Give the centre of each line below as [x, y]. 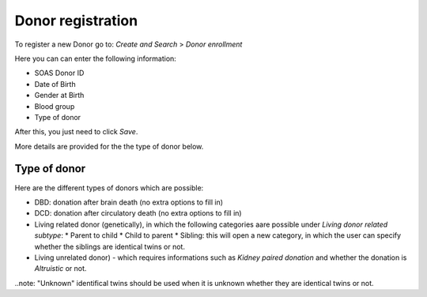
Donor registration [76, 21]
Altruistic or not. [60, 269]
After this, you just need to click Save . [76, 132]
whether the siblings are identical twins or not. [110, 246]
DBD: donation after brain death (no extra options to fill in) [129, 202]
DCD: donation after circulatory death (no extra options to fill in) [138, 213]
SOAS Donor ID [59, 73]
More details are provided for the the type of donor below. [109, 146]
